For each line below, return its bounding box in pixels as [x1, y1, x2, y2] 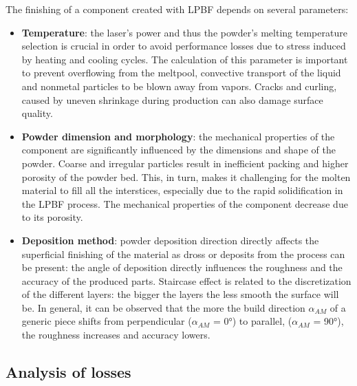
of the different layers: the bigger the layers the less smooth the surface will [21, 287, 339, 301]
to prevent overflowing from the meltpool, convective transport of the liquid [21, 65, 341, 80]
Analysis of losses [6, 361, 131, 383]
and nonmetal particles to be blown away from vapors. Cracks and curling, [21, 78, 337, 93]
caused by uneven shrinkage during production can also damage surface [21, 92, 323, 107]
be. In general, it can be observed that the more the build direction [21, 300, 305, 314]
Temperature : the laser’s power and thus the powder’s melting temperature [21, 25, 347, 39]
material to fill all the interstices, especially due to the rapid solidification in [21, 183, 343, 197]
